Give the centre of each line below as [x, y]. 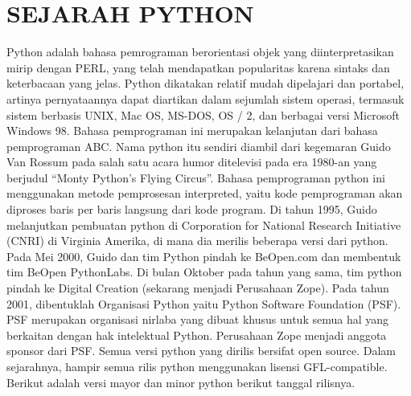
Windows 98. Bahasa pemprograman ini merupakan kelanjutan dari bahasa [192, 131]
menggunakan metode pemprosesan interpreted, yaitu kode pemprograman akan [205, 193]
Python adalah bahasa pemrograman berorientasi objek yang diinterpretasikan [200, 52]
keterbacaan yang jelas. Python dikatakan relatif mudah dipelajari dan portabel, [205, 83]
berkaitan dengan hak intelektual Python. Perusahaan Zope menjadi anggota [197, 335]
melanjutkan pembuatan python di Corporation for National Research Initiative [204, 225]
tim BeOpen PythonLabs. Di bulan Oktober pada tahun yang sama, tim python [204, 272]
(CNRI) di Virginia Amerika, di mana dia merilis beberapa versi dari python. [197, 241]
